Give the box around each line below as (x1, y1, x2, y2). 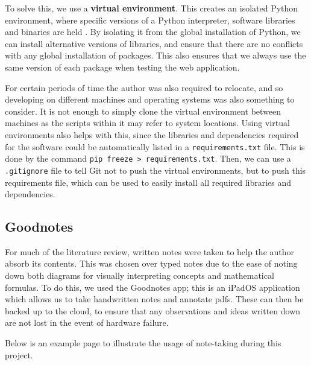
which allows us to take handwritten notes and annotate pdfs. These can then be (5, 293, 304, 305)
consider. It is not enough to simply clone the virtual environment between (5, 104, 281, 117)
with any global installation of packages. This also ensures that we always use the (5, 49, 306, 62)
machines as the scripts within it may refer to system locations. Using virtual (5, 116, 290, 129)
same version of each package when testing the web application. (5, 60, 240, 73)
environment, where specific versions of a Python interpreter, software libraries (5, 13, 295, 26)
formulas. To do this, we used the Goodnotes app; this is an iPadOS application (5, 281, 300, 293)
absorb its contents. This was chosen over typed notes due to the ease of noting (5, 257, 298, 270)
